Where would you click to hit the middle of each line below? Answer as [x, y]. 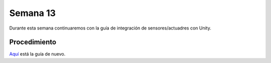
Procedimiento [33, 42]
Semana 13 [33, 13]
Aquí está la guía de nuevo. [37, 54]
